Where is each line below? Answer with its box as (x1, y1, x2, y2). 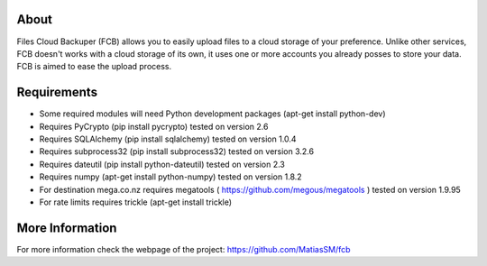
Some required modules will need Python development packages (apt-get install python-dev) (39, 108, 387, 119)
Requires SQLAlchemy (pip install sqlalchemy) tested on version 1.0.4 (39, 133, 297, 144)
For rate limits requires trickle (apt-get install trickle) (39, 197, 233, 207)
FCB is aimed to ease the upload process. (16, 61, 171, 72)
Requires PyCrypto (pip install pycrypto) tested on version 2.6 (39, 121, 269, 132)
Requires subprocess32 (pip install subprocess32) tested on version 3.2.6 (39, 146, 315, 157)
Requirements (16, 85, 98, 100)
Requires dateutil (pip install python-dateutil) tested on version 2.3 (39, 159, 286, 170)
